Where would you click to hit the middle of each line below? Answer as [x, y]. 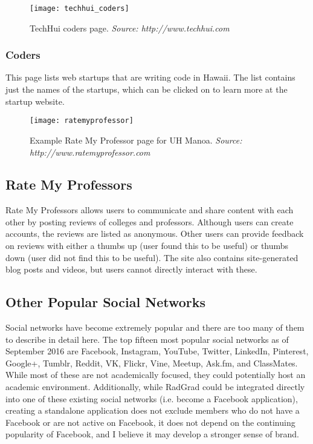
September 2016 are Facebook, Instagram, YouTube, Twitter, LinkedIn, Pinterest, [157, 351]
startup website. [35, 101]
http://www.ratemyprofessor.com [90, 152]
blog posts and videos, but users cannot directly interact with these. [131, 269]
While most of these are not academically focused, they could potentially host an [156, 375]
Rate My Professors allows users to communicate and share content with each [150, 210]
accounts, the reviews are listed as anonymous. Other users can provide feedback [155, 234]
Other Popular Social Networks [106, 302]
